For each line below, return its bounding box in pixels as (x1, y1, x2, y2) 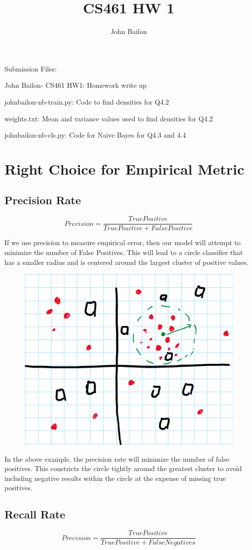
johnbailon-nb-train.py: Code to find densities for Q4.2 (4, 96, 169, 107)
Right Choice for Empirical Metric (4, 158, 245, 179)
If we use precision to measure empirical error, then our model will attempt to (4, 237, 241, 248)
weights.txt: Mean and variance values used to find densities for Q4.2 (4, 113, 213, 123)
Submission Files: (4, 63, 57, 73)
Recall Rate (4, 507, 66, 522)
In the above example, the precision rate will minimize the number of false (4, 453, 229, 464)
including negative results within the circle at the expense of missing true (4, 473, 226, 483)
